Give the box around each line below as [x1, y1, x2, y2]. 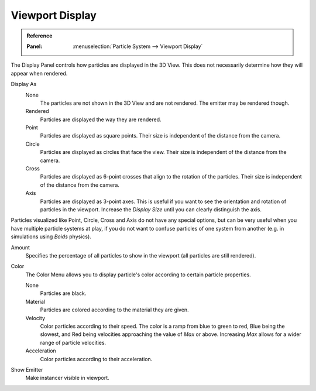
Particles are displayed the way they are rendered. [40, 116, 162, 123]
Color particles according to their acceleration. [40, 355, 153, 362]
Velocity [25, 314, 46, 321]
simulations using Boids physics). [11, 233, 92, 240]
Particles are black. [40, 290, 87, 297]
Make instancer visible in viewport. [25, 375, 109, 382]
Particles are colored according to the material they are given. [40, 306, 190, 313]
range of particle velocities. [40, 339, 107, 346]
